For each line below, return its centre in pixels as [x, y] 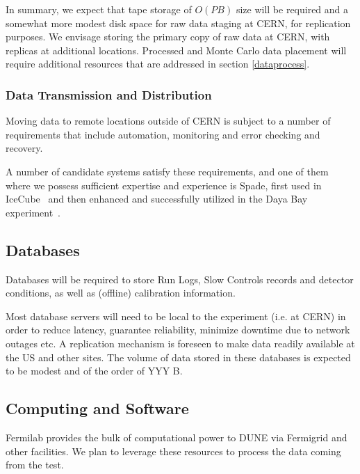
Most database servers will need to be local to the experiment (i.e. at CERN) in [176, 316]
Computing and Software [97, 408]
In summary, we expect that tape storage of [99, 9]
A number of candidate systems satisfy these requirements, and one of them [167, 171]
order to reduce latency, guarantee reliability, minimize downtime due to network [178, 330]
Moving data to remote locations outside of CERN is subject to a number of [168, 121]
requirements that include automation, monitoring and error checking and [163, 134]
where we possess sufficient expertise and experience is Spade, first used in [164, 185]
